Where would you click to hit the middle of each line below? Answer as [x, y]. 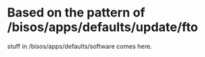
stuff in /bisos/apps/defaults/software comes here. [80, 46]
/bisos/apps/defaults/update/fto [103, 27]
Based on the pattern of [76, 13]
